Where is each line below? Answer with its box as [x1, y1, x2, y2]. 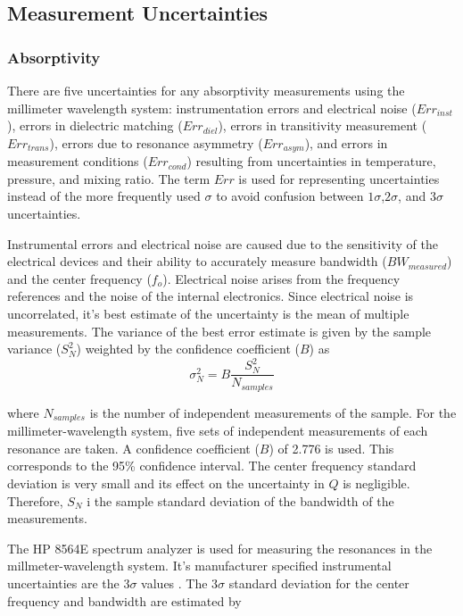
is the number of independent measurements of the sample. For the [89, 403, 457, 421]
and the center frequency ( [7, 269, 152, 287]
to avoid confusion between [216, 187, 364, 205]
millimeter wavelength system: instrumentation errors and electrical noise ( [7, 98, 417, 117]
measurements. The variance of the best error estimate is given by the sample [7, 321, 432, 340]
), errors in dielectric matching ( [7, 116, 183, 135]
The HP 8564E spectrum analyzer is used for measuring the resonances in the [7, 538, 433, 557]
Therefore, [7, 491, 63, 510]
